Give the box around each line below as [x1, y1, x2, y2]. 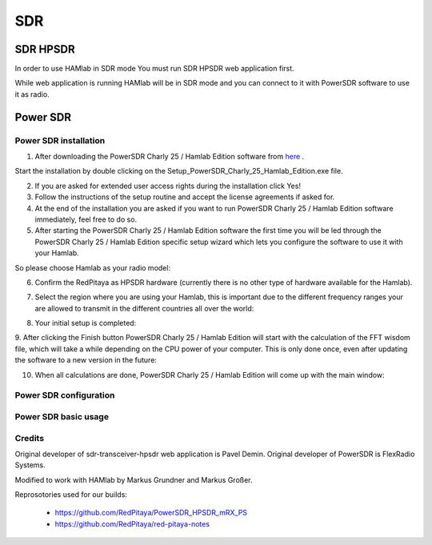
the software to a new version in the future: [14, 355, 158, 365]
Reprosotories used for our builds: [14, 490, 128, 499]
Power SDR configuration [14, 390, 115, 401]
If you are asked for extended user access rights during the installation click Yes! [34, 181, 302, 190]
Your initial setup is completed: [34, 319, 137, 328]
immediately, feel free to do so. [34, 214, 138, 224]
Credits [14, 432, 44, 443]
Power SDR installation [14, 134, 106, 146]
